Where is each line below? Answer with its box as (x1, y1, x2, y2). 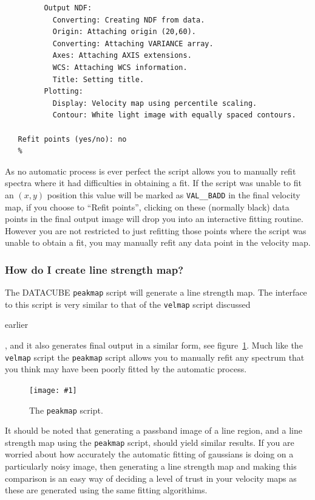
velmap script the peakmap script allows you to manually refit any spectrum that (5, 350, 305, 363)
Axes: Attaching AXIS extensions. (52, 51, 192, 60)
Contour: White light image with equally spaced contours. (52, 111, 296, 120)
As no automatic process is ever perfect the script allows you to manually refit (5, 164, 296, 177)
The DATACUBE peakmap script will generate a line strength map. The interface (5, 286, 307, 299)
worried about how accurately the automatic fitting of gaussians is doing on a (5, 448, 294, 460)
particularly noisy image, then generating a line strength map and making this (5, 460, 297, 473)
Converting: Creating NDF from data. (52, 15, 205, 24)
